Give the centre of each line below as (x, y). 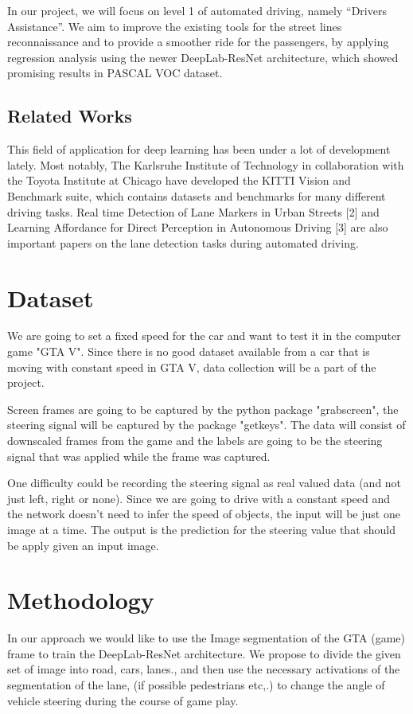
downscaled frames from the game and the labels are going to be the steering (195, 441)
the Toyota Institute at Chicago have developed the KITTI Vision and (179, 180)
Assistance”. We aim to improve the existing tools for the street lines (175, 26)
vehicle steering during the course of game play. (123, 700)
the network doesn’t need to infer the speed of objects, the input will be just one (204, 514)
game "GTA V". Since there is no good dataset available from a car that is (189, 351)
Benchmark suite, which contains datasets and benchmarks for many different (197, 195)
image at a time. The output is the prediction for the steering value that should (202, 529)
